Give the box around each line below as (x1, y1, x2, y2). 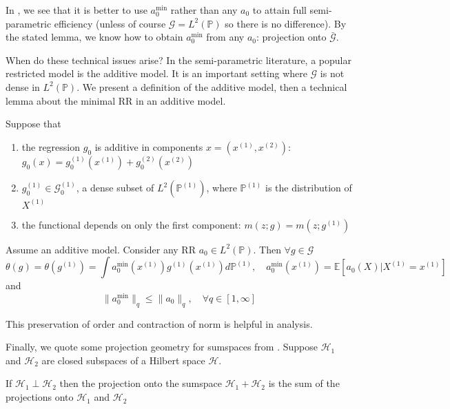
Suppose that (6, 116, 61, 131)
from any (206, 30, 245, 44)
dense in (6, 79, 40, 94)
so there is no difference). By (225, 16, 347, 30)
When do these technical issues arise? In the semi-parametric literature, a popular (6, 52, 351, 67)
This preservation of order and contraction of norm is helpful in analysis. (6, 316, 313, 331)
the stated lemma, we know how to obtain (6, 30, 183, 44)
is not (320, 66, 345, 81)
